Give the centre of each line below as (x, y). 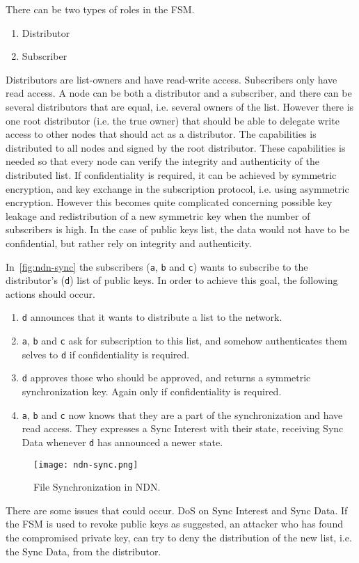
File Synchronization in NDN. (97, 487)
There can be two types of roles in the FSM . (100, 9)
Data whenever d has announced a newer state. (122, 442)
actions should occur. (50, 293)
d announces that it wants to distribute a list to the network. (152, 317)
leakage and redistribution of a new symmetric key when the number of (158, 215)
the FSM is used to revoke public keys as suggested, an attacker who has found (174, 524)
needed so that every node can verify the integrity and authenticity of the (162, 161)
